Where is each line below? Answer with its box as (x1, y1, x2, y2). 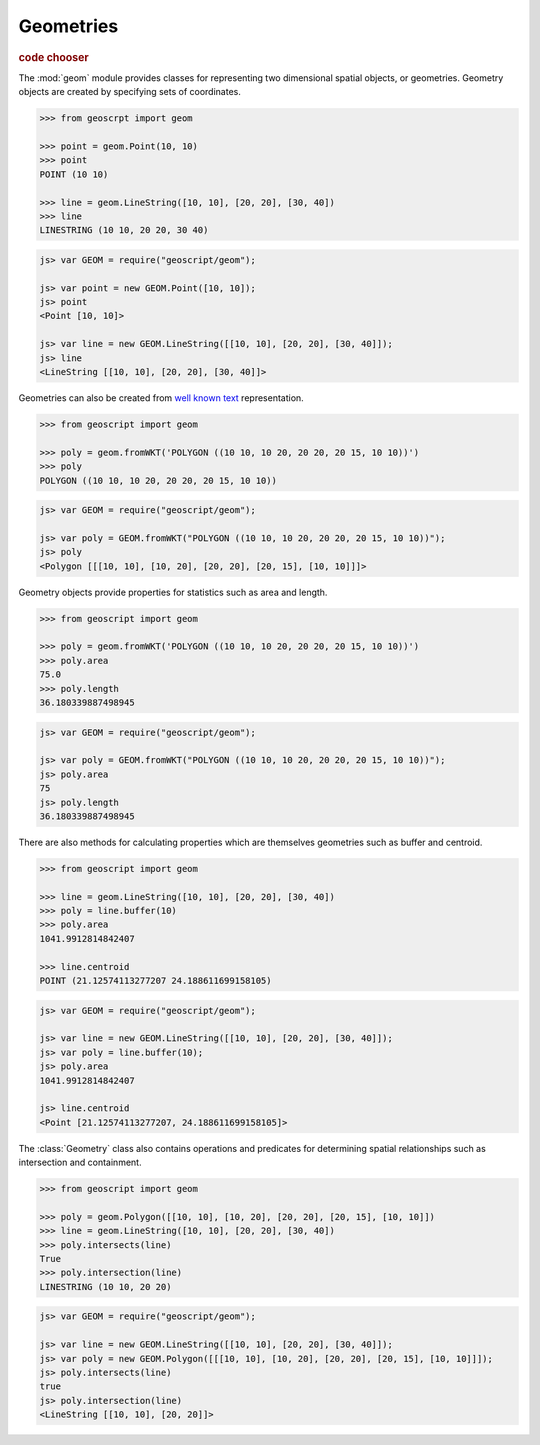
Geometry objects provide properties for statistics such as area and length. (18, 586, 328, 598)
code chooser (18, 50, 89, 64)
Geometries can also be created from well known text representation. (18, 392, 304, 404)
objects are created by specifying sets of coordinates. (18, 86, 242, 98)
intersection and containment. (18, 1156, 142, 1169)
